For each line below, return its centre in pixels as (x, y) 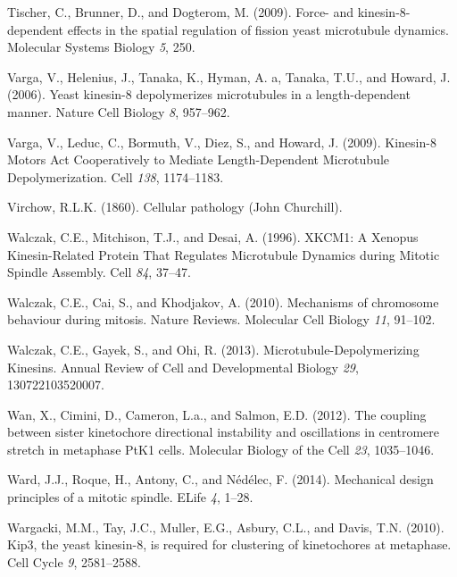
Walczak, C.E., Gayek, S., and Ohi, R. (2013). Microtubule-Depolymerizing (213, 349)
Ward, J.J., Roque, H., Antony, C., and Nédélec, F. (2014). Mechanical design (220, 479)
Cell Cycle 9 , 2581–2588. (74, 561)
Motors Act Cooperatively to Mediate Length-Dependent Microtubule (198, 159)
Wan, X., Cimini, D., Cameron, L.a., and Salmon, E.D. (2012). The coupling (217, 414)
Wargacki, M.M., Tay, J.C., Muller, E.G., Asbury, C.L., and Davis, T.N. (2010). (226, 527)
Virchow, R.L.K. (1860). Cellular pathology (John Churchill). (175, 207)
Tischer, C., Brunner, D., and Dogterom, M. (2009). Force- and (181, 12)
